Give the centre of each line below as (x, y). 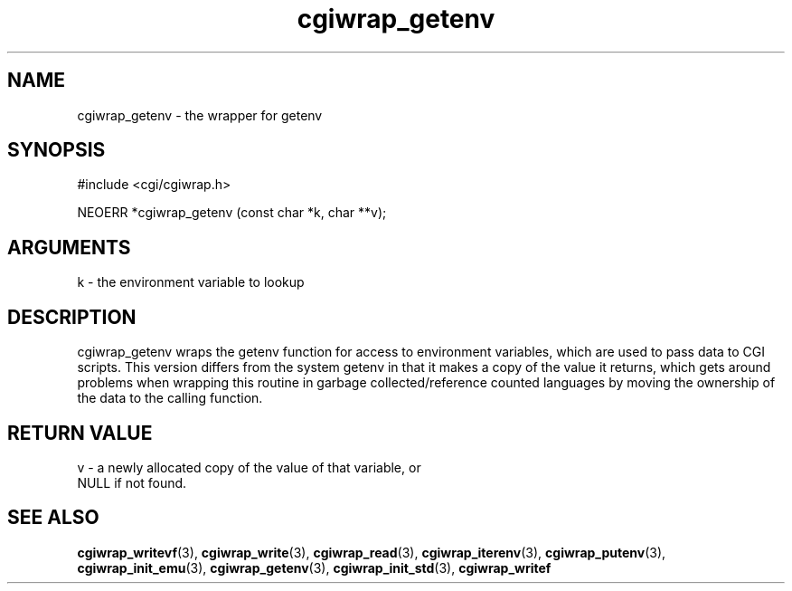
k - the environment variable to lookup (191, 282)
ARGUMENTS (69, 247)
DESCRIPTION (72, 317)
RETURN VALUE (80, 433)
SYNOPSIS (57, 150)
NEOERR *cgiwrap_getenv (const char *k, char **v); (232, 213)
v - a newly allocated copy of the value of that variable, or (249, 467)
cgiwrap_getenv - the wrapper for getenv (200, 115)
